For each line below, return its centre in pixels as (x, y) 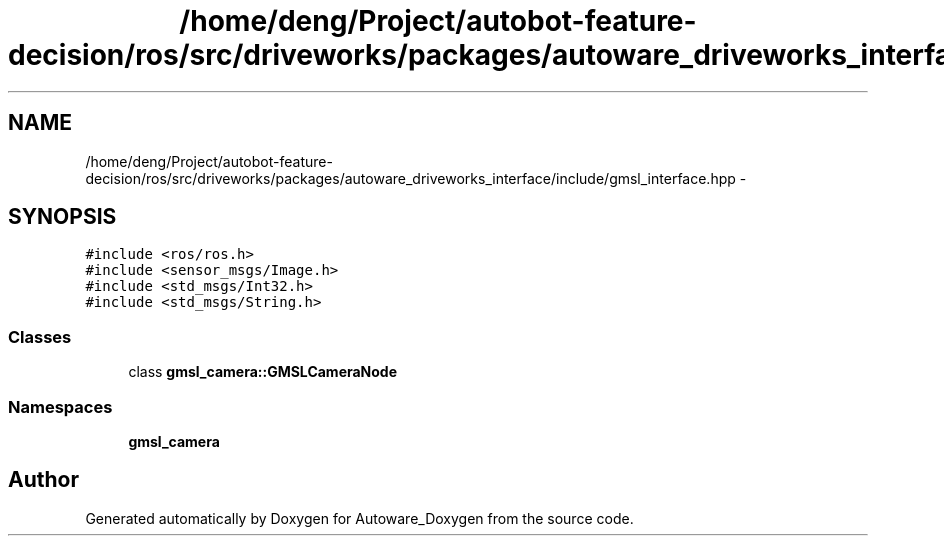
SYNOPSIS (62, 217)
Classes (40, 336)
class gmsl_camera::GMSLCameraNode (263, 372)
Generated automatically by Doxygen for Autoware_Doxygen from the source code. (359, 518)
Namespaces (60, 406)
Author (43, 480)
